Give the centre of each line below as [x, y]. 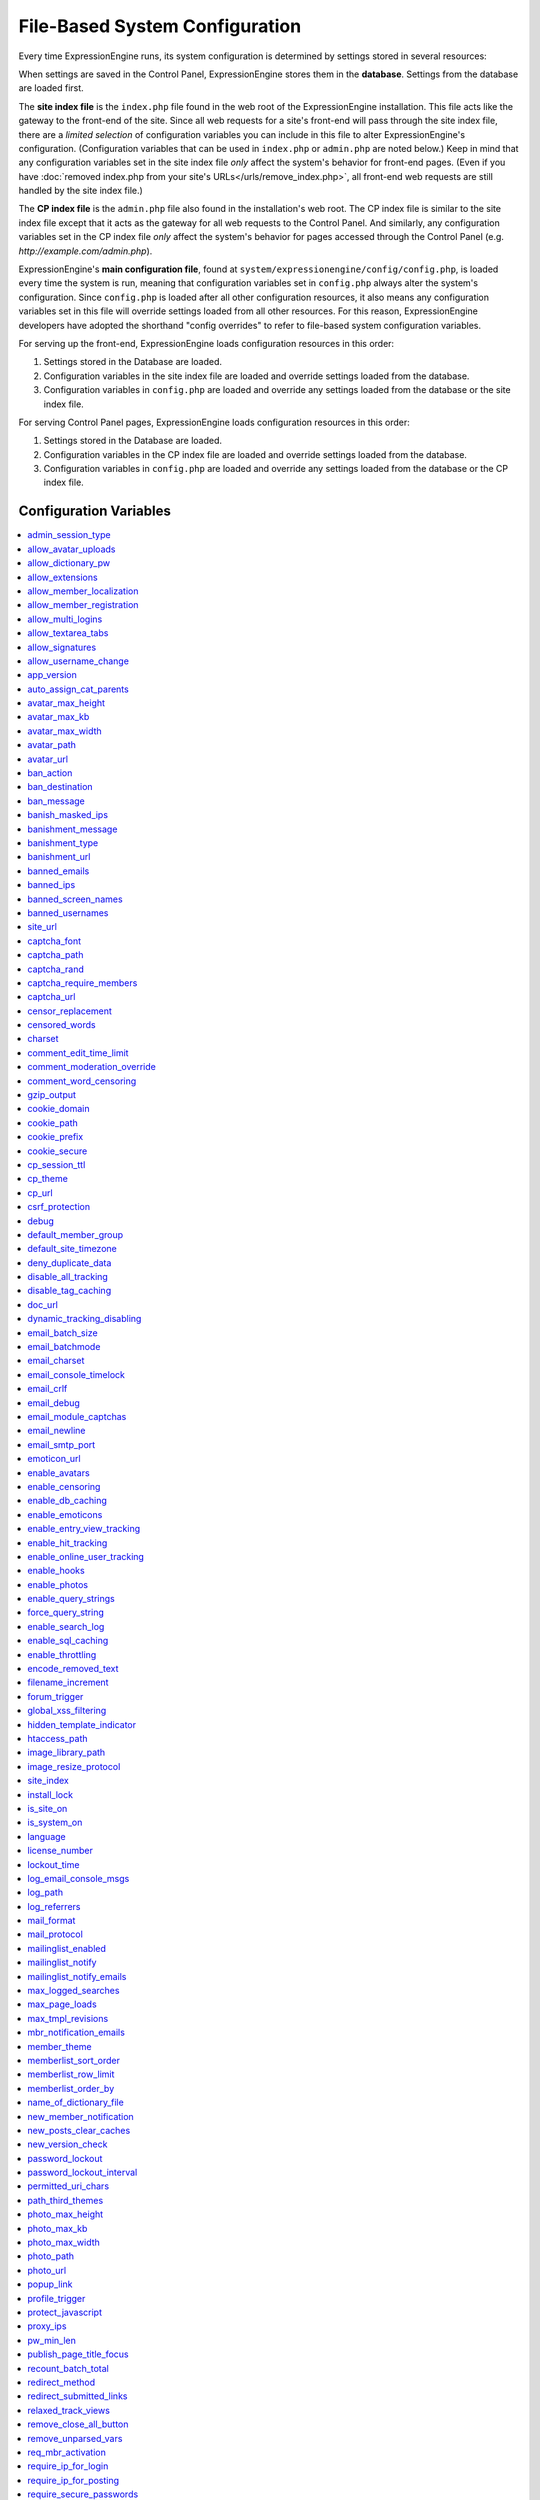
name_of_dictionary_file [75, 2102]
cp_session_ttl [56, 1164]
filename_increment [68, 1682]
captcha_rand [55, 969]
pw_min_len [52, 2340]
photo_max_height [65, 2214]
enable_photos [58, 1584]
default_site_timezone [72, 1249]
